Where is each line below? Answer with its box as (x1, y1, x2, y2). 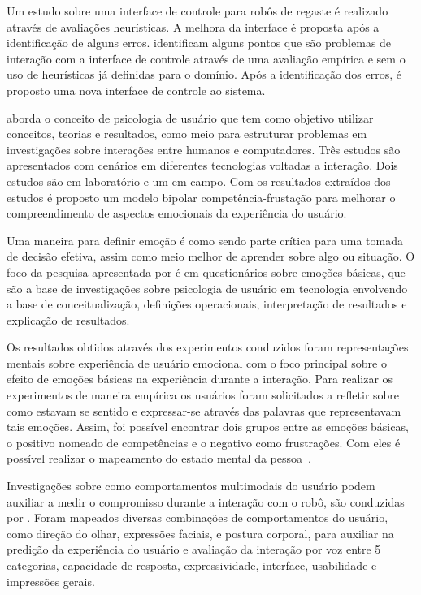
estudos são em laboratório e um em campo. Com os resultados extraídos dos (7, 172, 391, 189)
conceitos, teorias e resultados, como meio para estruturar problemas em (7, 125, 367, 142)
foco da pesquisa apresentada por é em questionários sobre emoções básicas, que (7, 263, 406, 280)
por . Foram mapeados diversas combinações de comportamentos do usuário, (7, 509, 388, 526)
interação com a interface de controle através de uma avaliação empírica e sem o (7, 50, 406, 67)
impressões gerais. (7, 572, 95, 589)
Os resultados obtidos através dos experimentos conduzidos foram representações (7, 338, 409, 356)
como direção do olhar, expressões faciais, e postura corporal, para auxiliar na (7, 524, 394, 541)
